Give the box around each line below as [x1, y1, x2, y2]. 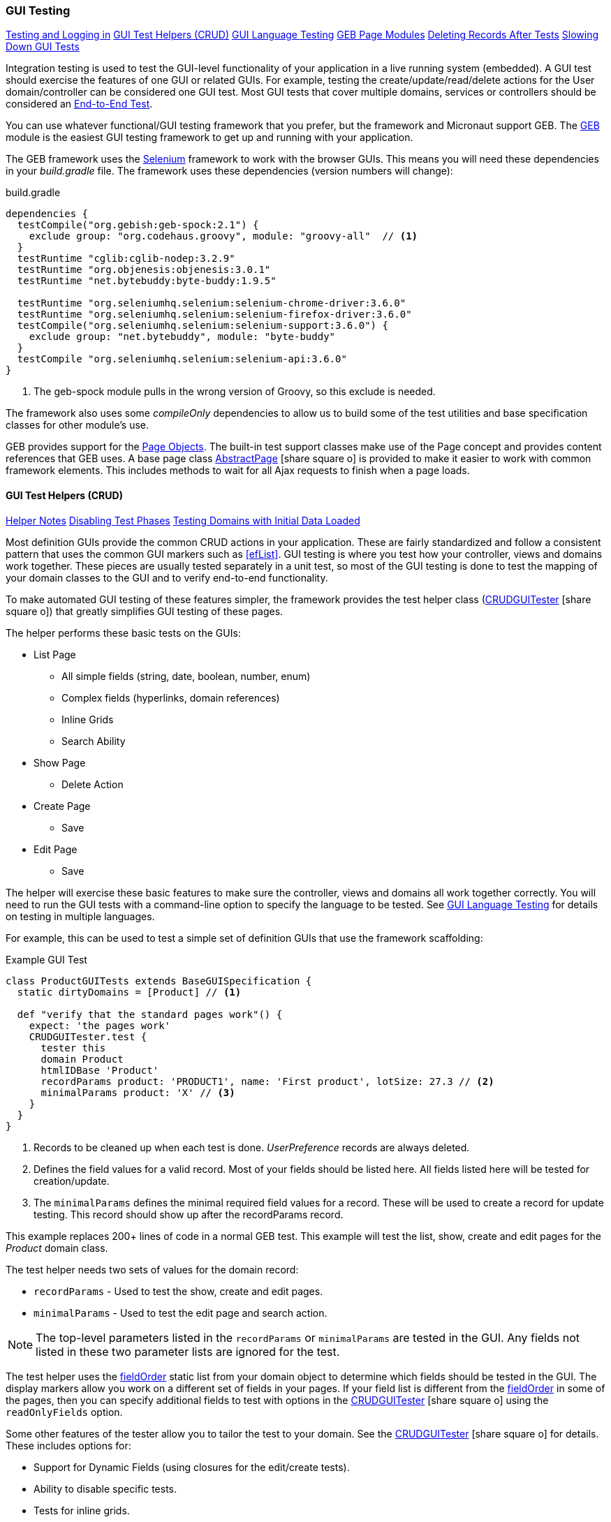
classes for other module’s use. [6, 419, 149, 431]
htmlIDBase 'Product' [41, 1064, 159, 1076]
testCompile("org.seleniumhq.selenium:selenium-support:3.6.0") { [17, 320, 388, 332]
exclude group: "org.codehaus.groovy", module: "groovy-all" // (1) [29, 230, 418, 242]
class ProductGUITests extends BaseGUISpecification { [6, 975, 312, 987]
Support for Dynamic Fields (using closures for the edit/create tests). [34, 1461, 350, 1473]
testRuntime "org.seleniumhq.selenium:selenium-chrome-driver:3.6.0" [17, 297, 406, 309]
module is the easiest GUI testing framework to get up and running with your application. [6, 131, 413, 144]
